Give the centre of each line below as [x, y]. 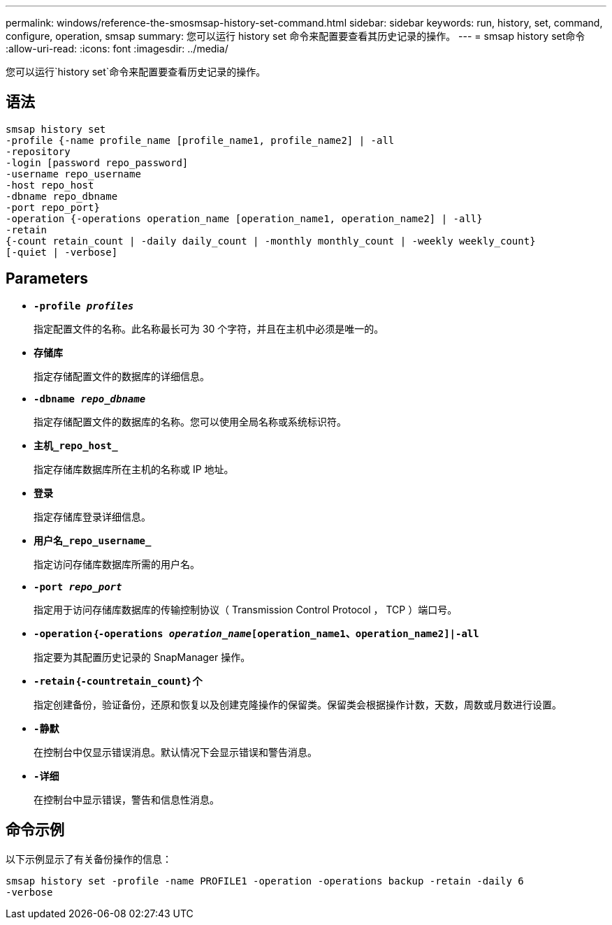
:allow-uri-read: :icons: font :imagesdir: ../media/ [117, 49]
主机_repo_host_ [76, 445]
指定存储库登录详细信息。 [92, 516]
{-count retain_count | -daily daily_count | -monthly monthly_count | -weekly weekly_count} [271, 241]
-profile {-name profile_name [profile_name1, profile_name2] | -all [200, 140]
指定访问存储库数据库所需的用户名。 [117, 564]
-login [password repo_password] [97, 162]
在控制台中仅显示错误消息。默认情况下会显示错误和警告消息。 [175, 752]
